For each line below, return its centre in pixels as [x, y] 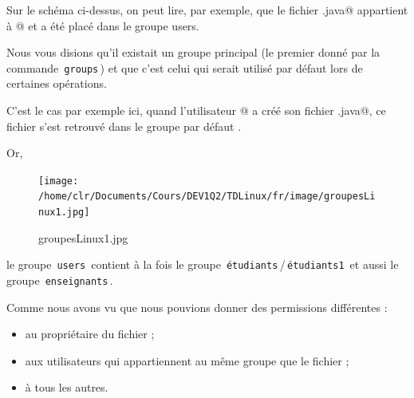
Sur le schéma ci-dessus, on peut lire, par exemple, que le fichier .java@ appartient [207, 10]
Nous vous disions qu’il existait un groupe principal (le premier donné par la [193, 52]
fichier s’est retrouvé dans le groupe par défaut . [124, 126]
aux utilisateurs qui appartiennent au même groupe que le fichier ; [187, 360]
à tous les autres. [67, 387]
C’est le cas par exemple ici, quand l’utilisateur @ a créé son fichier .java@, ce [196, 110]
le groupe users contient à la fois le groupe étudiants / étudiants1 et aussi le [203, 264]
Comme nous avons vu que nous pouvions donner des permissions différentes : [197, 307]
